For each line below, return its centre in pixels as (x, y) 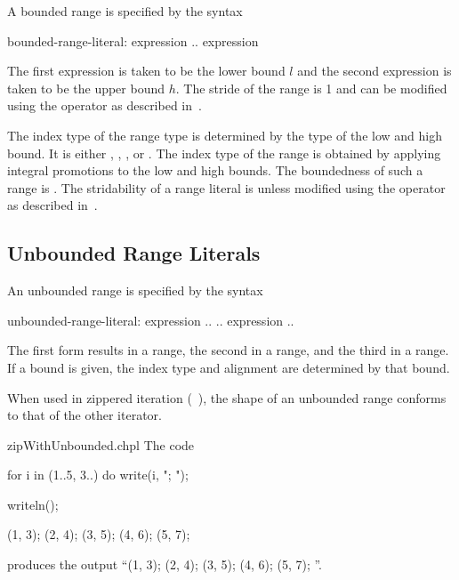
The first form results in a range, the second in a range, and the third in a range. (228, 350)
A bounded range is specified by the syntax (125, 11)
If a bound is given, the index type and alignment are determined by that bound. (229, 367)
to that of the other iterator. (85, 415)
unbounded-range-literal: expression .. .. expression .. (151, 320)
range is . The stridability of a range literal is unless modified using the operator (226, 187)
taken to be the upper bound (86, 88)
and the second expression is (374, 71)
